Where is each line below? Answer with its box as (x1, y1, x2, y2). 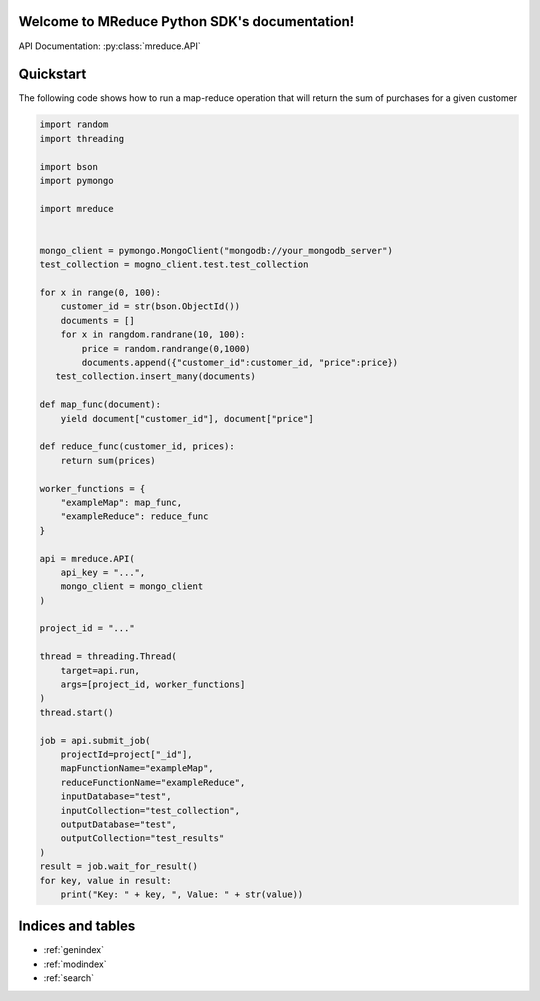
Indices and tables (18, 918, 136, 935)
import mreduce (39, 203, 114, 214)
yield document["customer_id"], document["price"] (60, 413, 314, 424)
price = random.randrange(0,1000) (81, 343, 251, 354)
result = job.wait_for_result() (39, 861, 199, 872)
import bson (39, 161, 99, 172)
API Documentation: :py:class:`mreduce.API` (18, 40, 202, 52)
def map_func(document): (39, 399, 162, 410)
